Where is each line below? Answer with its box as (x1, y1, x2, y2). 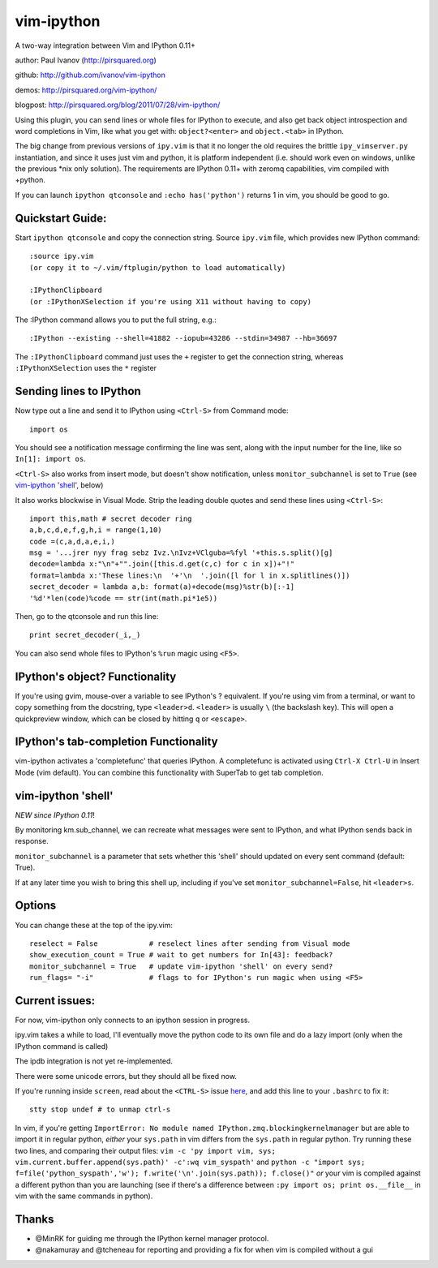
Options (15, 899, 57, 913)
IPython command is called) (15, 1041, 109, 1051)
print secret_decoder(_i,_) (29, 630, 141, 640)
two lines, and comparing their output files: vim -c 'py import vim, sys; (15, 1145, 276, 1155)
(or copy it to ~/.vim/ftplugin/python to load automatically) (29, 263, 286, 272)
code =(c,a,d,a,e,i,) (29, 536, 115, 546)
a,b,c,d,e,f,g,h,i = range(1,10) (29, 526, 162, 535)
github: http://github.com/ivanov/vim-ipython (15, 70, 166, 80)
